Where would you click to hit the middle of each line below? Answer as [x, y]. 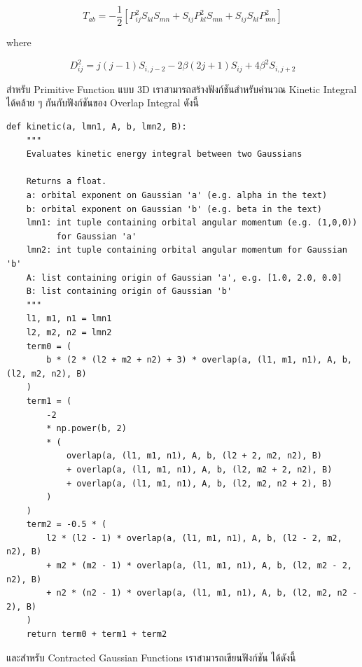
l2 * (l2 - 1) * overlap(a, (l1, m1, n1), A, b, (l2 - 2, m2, [194, 538]
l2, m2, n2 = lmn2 [69, 332]
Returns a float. [67, 182]
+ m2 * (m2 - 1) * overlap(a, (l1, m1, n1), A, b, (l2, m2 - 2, [199, 566]
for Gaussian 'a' [97, 236]
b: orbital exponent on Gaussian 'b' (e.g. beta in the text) [174, 209]
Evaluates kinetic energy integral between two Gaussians [164, 154]
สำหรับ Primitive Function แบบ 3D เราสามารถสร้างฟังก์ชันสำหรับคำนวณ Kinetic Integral [182, 89]
